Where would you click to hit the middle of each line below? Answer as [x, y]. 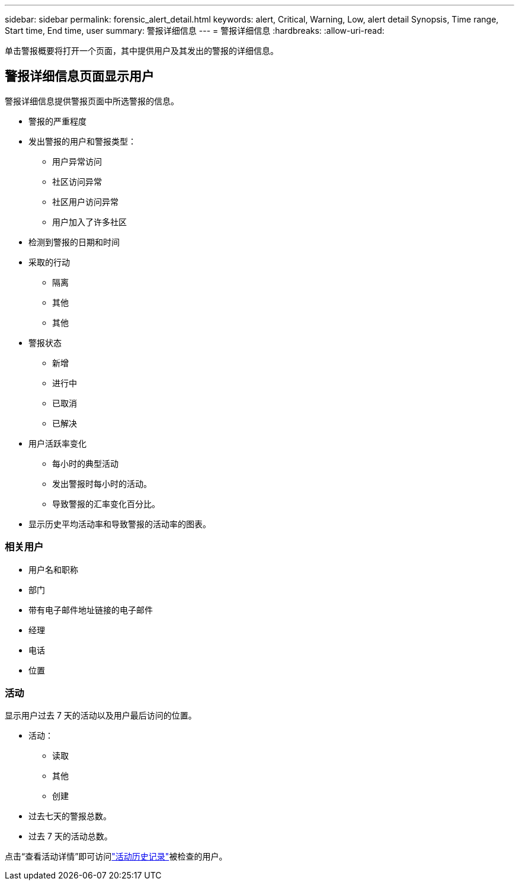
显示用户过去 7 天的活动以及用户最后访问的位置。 [101, 716]
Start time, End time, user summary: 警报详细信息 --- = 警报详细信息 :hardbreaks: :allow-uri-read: [195, 31]
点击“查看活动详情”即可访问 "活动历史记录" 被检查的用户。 [116, 857]
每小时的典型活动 [85, 463]
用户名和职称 [53, 569]
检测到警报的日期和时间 [74, 242]
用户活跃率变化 [57, 443]
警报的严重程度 [57, 121]
